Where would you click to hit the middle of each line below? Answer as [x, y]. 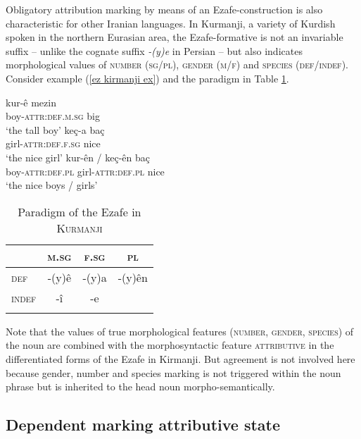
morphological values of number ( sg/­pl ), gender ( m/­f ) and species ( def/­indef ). [177, 64]
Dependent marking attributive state [143, 425]
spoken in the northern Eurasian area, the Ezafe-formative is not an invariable [175, 37]
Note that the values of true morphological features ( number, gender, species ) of [180, 331]
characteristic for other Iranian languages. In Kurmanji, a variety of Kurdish [171, 23]
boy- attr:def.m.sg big [53, 116]
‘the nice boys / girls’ [52, 185]
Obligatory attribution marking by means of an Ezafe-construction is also [164, 9]
